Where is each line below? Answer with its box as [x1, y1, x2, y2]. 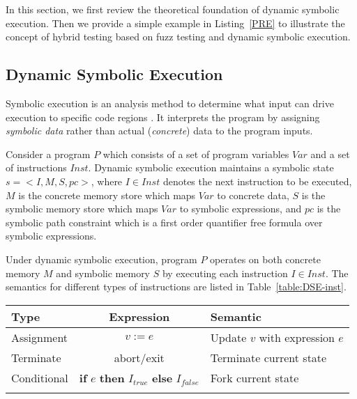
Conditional [11, 369, 68, 386]
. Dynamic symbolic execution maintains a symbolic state [88, 160, 334, 175]
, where [91, 173, 123, 188]
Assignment [11, 329, 68, 345]
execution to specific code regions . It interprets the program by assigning [6, 109, 320, 124]
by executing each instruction [162, 265, 288, 280]
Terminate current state [210, 349, 327, 366]
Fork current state [210, 369, 299, 386]
